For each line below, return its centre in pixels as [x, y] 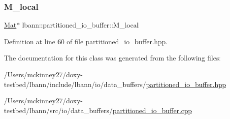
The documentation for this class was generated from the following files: [113, 58]
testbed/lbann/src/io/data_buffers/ [58, 110]
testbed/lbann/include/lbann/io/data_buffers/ [75, 84]
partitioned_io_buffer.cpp [152, 110]
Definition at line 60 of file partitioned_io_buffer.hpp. [86, 41]
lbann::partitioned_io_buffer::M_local [80, 25]
